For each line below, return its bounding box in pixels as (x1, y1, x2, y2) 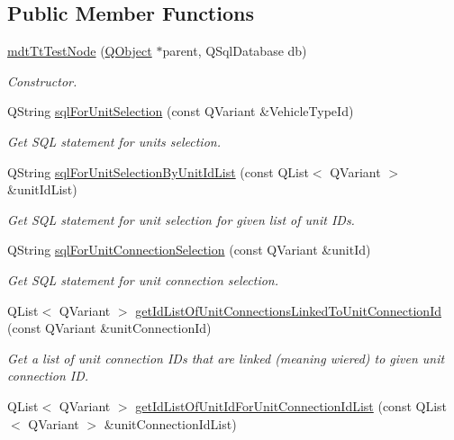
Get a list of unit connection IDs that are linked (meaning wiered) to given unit (7, 348, 445, 367)
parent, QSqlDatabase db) (162, 41, 307, 60)
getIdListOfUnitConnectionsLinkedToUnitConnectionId (135, 301, 441, 319)
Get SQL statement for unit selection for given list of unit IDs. (7, 210, 355, 229)
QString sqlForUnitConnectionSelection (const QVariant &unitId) (7, 240, 371, 259)
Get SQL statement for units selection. (7, 131, 221, 150)
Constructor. (7, 71, 77, 90)
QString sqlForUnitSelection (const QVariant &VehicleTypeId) (7, 102, 354, 121)
